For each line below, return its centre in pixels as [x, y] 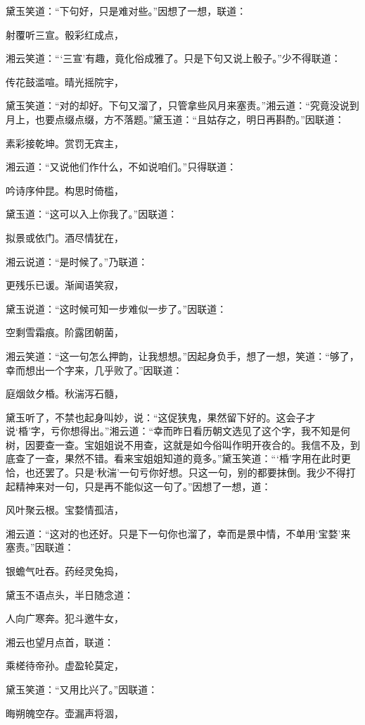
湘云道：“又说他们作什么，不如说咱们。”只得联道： [121, 167]
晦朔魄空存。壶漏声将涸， [65, 713]
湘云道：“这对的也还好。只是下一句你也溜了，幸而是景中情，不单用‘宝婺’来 [178, 533]
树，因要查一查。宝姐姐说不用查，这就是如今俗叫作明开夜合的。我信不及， [178, 444]
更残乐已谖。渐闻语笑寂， [65, 285]
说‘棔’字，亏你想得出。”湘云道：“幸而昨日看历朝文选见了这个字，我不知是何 [178, 431]
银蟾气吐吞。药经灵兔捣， [65, 571]
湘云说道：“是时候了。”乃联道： [77, 261]
